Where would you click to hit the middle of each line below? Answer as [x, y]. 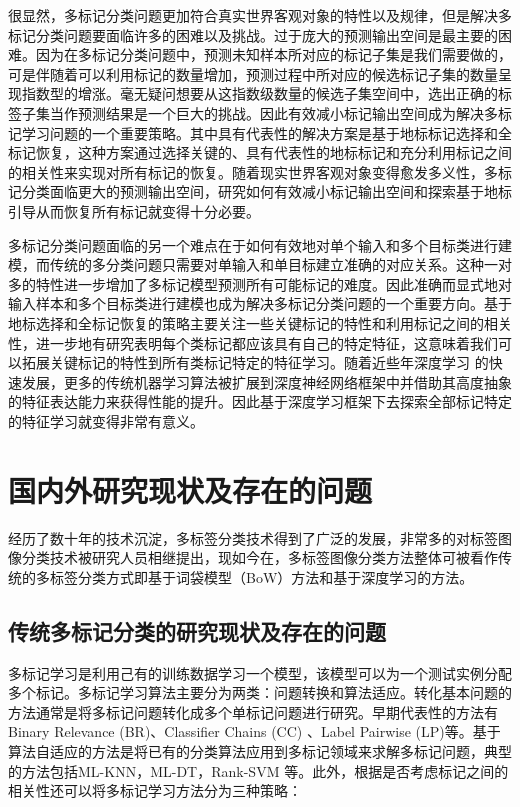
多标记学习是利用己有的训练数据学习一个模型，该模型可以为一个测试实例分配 [260, 672]
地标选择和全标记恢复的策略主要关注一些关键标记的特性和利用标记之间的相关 [260, 322]
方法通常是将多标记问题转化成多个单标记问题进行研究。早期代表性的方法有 [253, 711]
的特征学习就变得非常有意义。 [106, 420]
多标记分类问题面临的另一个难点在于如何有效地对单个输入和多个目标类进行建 [260, 244]
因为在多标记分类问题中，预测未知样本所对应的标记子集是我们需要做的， [273, 54]
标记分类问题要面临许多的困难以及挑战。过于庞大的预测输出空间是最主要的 [253, 34]
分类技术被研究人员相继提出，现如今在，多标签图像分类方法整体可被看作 [259, 557]
